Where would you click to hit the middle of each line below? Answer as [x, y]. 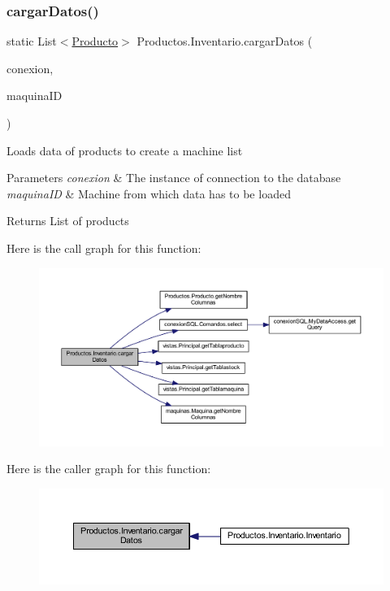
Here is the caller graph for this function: [109, 469]
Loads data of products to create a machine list [125, 150]
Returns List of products [68, 221]
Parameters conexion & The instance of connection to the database [174, 178]
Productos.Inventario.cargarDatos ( [225, 41]
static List [32, 41]
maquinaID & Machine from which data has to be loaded [149, 193]
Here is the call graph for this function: [104, 248]
